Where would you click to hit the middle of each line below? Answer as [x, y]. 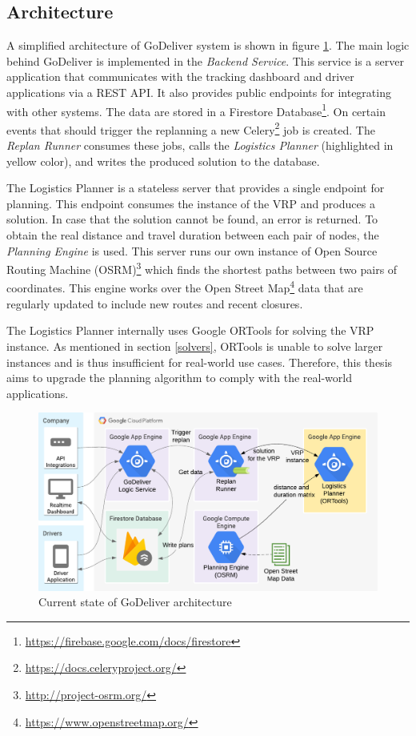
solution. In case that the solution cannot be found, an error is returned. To [192, 219]
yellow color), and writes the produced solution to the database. [163, 161]
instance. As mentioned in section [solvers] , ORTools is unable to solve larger [195, 346]
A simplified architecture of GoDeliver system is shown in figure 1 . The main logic [208, 45]
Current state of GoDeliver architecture [135, 602]
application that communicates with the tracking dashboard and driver [180, 76]
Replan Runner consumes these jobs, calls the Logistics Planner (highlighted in [200, 145]
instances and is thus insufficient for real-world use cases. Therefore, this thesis [200, 362]
